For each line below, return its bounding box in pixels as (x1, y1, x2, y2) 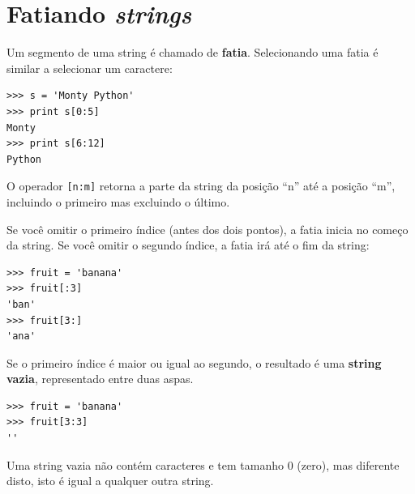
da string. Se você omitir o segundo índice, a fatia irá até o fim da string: (6, 236, 370, 253)
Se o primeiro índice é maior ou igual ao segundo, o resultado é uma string (6, 354, 382, 371)
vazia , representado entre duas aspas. (6, 370, 194, 387)
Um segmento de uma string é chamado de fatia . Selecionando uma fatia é (6, 44, 379, 61)
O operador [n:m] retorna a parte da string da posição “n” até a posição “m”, (6, 177, 396, 194)
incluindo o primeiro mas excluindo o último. (6, 193, 230, 210)
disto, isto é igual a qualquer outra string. (6, 472, 214, 489)
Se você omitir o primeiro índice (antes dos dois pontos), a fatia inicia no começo (6, 220, 409, 237)
